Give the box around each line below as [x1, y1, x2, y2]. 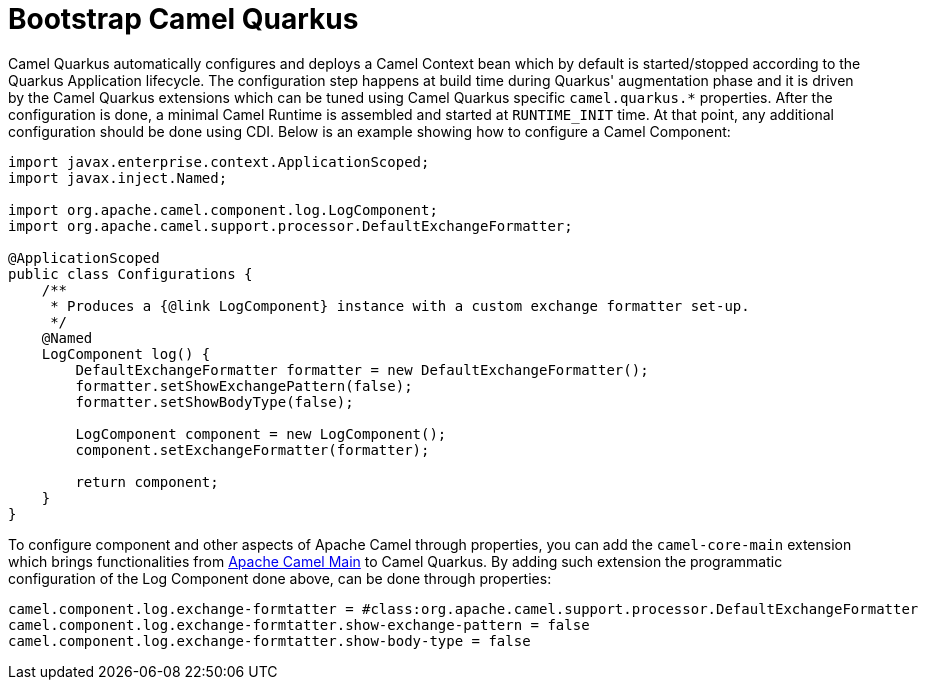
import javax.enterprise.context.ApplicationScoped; [8, 153, 430, 170]
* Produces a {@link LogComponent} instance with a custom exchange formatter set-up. [50, 297, 750, 314]
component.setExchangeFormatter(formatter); [75, 441, 430, 458]
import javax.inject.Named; [8, 169, 228, 186]
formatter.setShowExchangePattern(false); [75, 377, 413, 394]
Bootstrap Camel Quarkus [8, 2, 359, 36]
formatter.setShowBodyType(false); [75, 393, 354, 410]
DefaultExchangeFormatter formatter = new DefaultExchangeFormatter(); [75, 361, 649, 378]
